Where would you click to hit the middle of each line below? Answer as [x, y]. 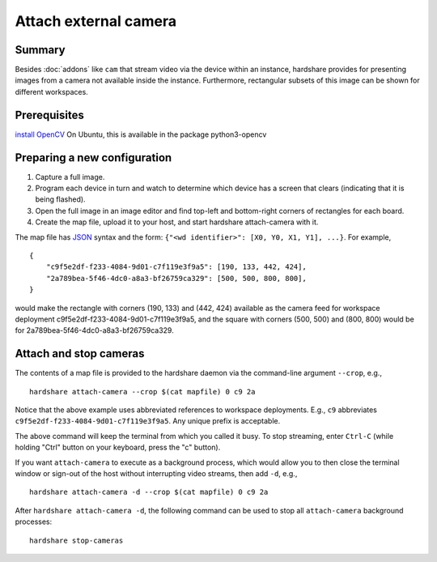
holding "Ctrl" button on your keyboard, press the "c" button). [118, 447]
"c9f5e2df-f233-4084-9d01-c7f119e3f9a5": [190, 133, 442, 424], [176, 267]
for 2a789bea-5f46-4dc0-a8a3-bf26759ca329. [94, 330]
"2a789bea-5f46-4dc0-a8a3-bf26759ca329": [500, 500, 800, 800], [176, 278]
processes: [34, 522]
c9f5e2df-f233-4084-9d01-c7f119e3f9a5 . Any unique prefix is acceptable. [148, 421]
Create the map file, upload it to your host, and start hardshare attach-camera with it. [177, 222]
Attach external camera [96, 21]
